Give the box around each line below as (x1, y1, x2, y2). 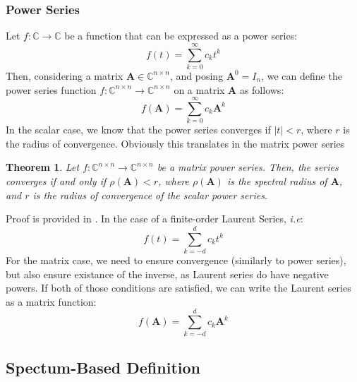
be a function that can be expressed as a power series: (64, 28, 298, 43)
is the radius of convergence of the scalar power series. (32, 187, 268, 202)
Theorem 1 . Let (6, 160, 80, 174)
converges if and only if (6, 174, 107, 189)
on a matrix (174, 82, 225, 97)
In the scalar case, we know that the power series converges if (6, 122, 271, 137)
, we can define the (261, 68, 342, 83)
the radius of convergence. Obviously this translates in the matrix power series (6, 136, 345, 150)
